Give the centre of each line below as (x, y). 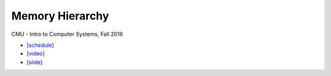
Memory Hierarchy (60, 16)
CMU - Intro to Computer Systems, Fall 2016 (67, 34)
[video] (36, 54)
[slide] (35, 62)
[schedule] (40, 45)
